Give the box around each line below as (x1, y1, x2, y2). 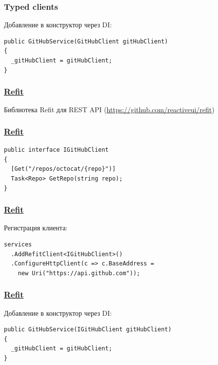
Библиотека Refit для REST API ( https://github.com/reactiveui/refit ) (4, 104, 215, 115)
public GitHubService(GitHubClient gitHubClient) (4, 38, 168, 45)
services (4, 241, 32, 248)
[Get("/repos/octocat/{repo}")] (11, 165, 116, 173)
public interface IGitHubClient (4, 146, 109, 154)
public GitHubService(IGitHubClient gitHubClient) (4, 326, 172, 333)
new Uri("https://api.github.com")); (18, 269, 140, 277)
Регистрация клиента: (4, 223, 68, 233)
